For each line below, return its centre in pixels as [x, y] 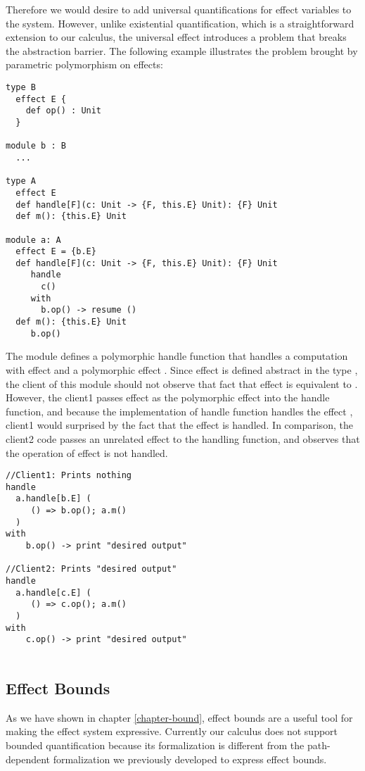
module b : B [36, 146]
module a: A [33, 240]
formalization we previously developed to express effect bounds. [190, 759]
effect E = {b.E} [56, 252]
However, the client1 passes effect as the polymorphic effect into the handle [168, 397]
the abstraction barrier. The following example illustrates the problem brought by [182, 50]
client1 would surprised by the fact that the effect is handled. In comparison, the [179, 425]
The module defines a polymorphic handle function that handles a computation [177, 356]
